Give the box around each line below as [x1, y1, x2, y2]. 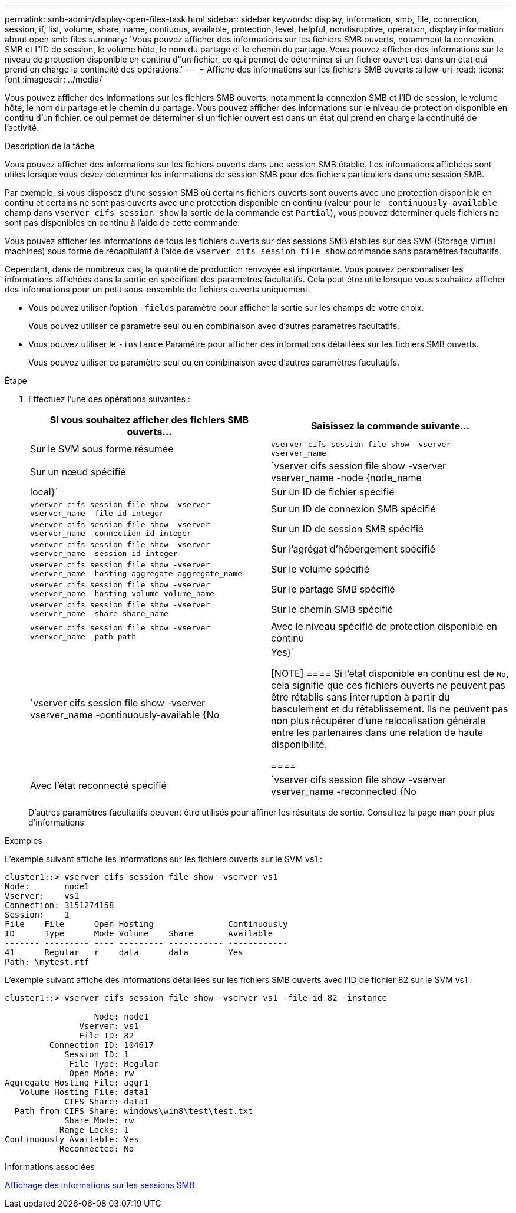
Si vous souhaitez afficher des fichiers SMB [49, 414, 249, 426]
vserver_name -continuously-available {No [30, 709, 220, 721]
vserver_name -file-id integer [30, 509, 164, 518]
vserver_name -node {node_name [271, 472, 422, 484]
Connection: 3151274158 [5, 900, 114, 910]
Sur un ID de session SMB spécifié [271, 523, 424, 535]
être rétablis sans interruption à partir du [271, 691, 450, 703]
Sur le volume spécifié [271, 563, 370, 575]
